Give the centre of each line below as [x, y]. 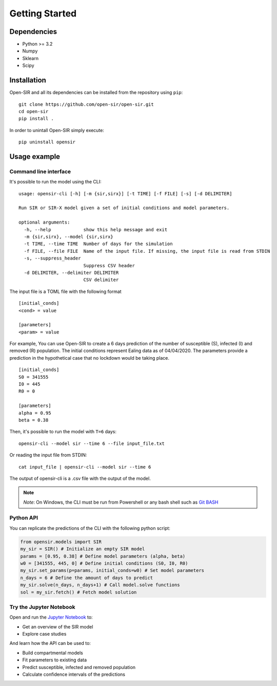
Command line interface [40, 171]
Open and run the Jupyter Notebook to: [51, 617]
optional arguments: [44, 223]
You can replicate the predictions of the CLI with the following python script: [90, 528]
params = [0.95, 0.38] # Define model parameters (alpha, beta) [103, 556]
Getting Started [43, 13]
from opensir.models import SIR [61, 542]
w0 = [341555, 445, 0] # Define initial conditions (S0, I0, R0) [104, 563]
